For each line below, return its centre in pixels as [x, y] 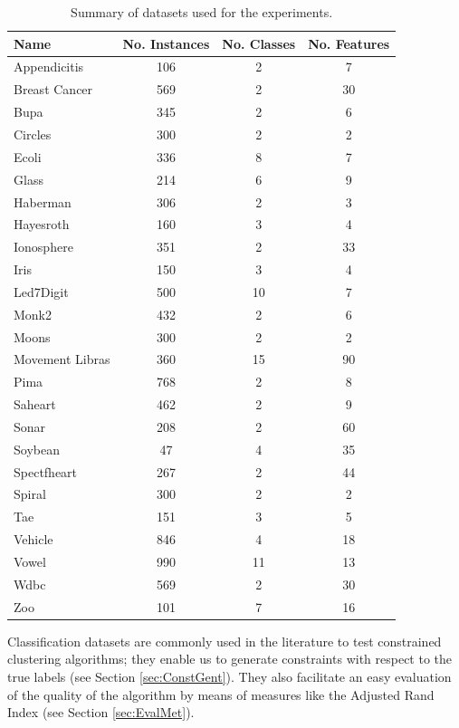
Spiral [30, 494]
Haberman [43, 201]
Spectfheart [46, 471]
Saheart [35, 404]
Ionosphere [43, 247]
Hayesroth [42, 224]
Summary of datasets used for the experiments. [202, 12]
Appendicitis [49, 67]
